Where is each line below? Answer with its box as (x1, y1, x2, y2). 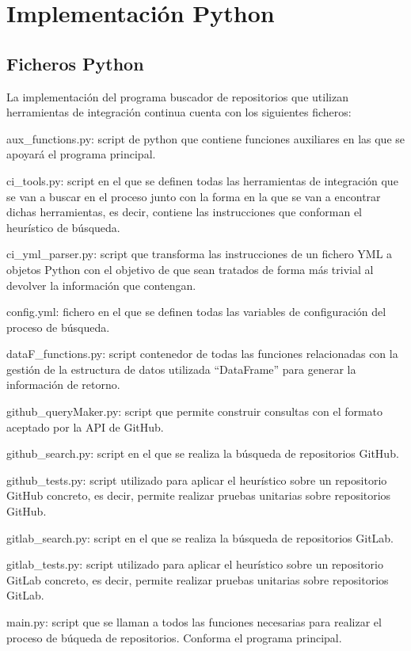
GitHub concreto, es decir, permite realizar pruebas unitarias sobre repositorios (6, 487, 391, 504)
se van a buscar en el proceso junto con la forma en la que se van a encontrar (6, 188, 381, 204)
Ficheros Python (6, 51, 144, 75)
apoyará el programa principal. (6, 146, 156, 162)
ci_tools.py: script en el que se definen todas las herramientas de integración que (6, 172, 398, 188)
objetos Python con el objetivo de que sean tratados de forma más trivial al (6, 261, 374, 277)
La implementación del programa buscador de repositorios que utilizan (6, 88, 348, 105)
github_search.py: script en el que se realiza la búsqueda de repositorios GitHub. (6, 445, 399, 462)
